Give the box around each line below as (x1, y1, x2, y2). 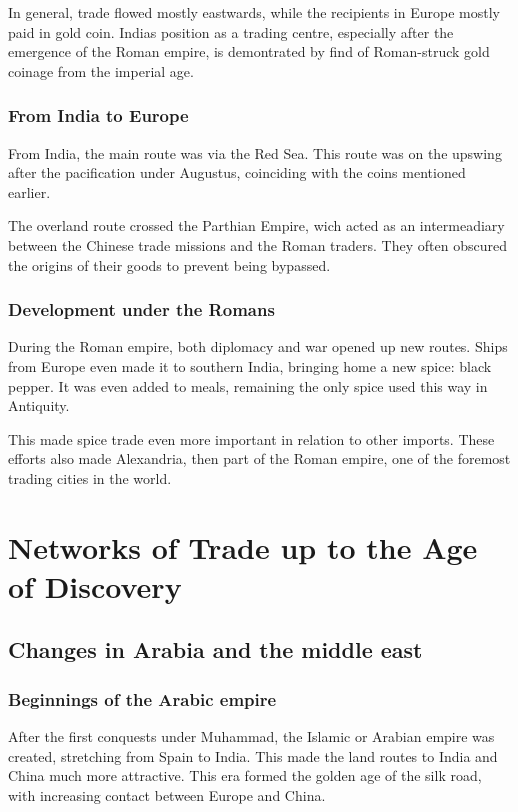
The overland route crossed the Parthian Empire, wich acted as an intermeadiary (8, 215, 505, 236)
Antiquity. (8, 395, 70, 416)
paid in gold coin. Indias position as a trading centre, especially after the (8, 21, 454, 42)
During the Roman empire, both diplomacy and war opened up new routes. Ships (8, 336, 508, 357)
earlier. (8, 181, 51, 202)
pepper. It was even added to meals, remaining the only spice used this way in (8, 375, 488, 396)
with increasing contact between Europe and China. (8, 784, 326, 805)
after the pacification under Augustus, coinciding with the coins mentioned (8, 162, 466, 183)
